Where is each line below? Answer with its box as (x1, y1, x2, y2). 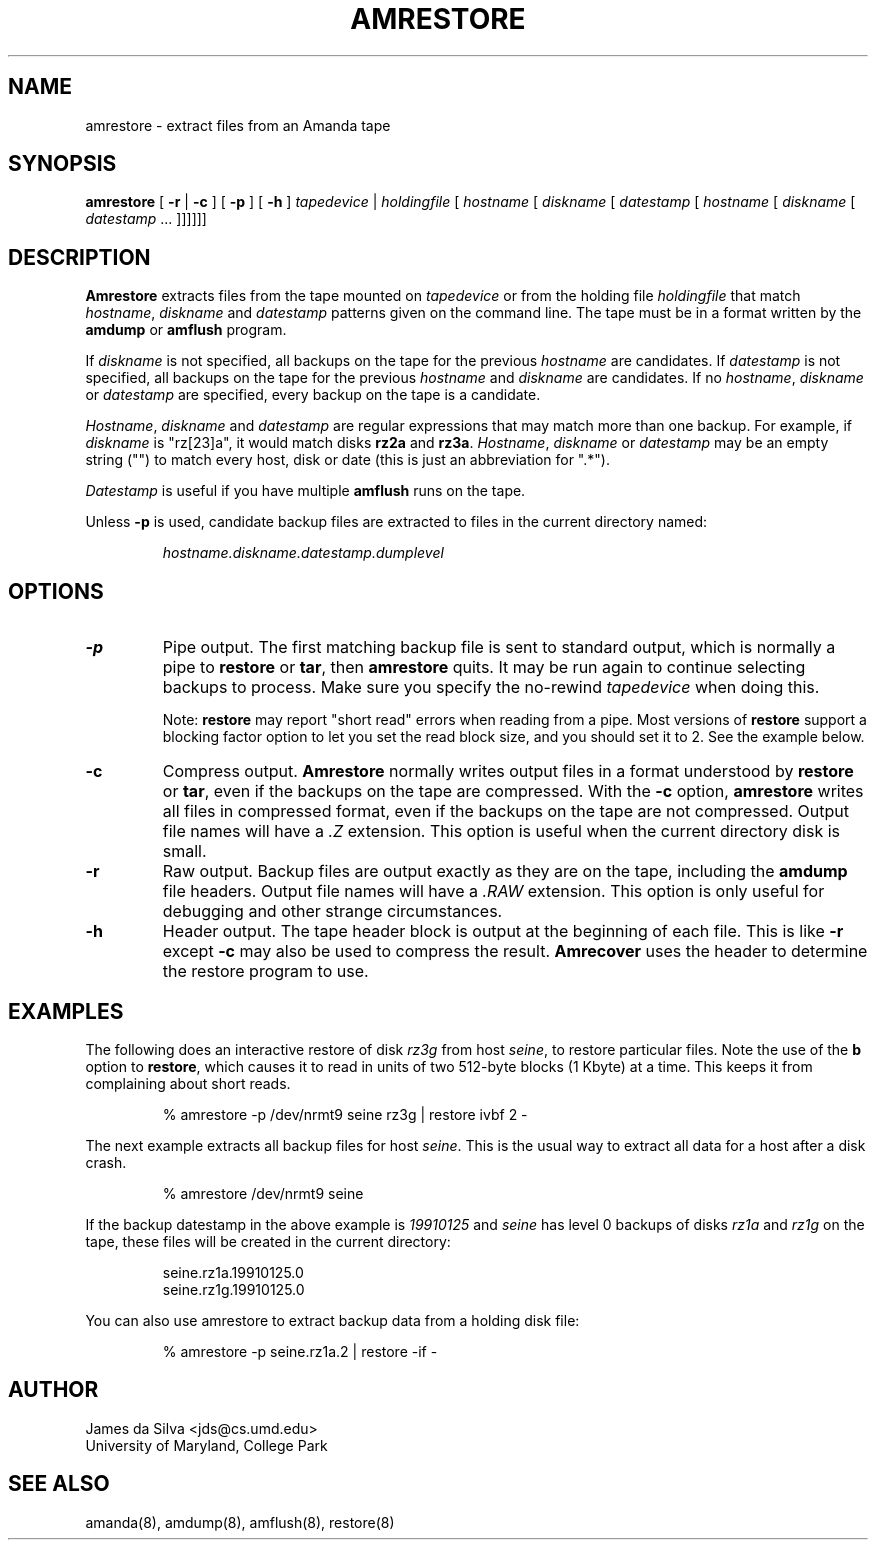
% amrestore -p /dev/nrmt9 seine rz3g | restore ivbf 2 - (162, 1105, 528, 1123)
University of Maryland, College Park (85, 1436, 328, 1454)
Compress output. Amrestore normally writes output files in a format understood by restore (162, 761, 854, 782)
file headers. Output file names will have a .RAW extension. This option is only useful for (162, 881, 825, 902)
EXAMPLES (8, 998, 124, 1024)
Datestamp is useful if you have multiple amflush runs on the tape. (85, 482, 526, 500)
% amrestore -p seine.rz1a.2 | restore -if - (162, 1342, 438, 1360)
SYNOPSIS (8, 151, 117, 177)
